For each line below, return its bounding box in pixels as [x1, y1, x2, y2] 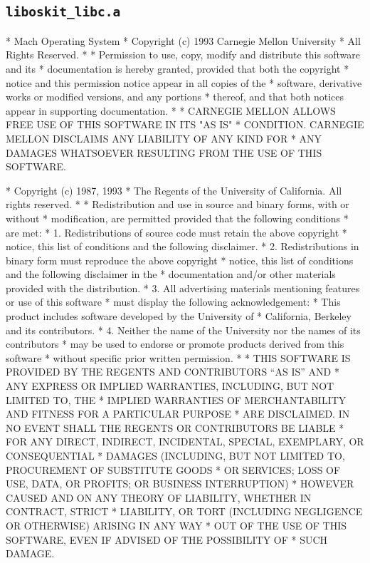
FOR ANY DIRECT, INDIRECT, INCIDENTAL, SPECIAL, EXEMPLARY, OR [6, 434, 364, 449]
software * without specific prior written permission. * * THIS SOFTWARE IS [6, 350, 351, 365]
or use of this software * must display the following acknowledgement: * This [6, 294, 341, 309]
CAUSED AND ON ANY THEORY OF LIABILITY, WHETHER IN [6, 490, 312, 505]
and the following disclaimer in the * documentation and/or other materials [6, 267, 336, 281]
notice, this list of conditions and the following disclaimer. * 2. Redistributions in [6, 239, 359, 254]
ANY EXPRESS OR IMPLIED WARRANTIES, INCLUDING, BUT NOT [6, 378, 334, 393]
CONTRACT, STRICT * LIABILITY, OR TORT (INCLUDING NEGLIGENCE [6, 504, 363, 519]
